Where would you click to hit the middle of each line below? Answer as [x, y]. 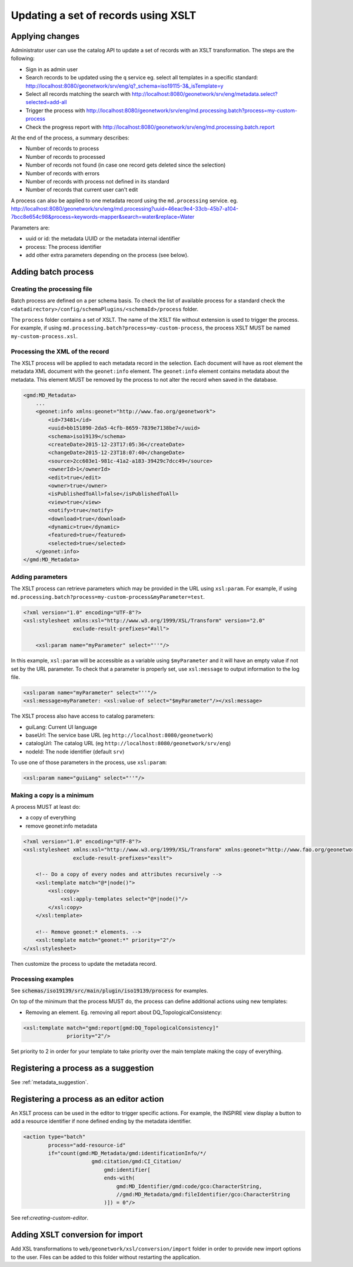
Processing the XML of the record [60, 351]
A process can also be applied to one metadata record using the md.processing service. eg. [124, 201]
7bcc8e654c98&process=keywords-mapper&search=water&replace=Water [103, 217]
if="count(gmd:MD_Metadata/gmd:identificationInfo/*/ [127, 1153]
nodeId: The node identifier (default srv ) [75, 751]
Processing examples [42, 979]
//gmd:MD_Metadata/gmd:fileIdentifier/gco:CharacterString [203, 1194]
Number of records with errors [63, 173]
